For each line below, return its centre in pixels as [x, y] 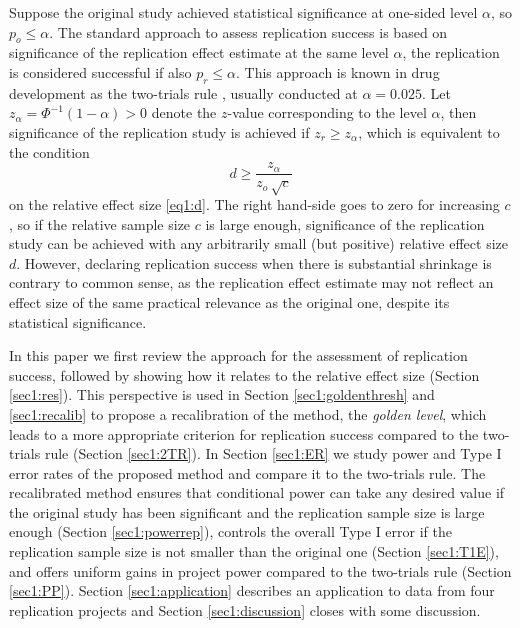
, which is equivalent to [429, 131]
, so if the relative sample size [100, 223]
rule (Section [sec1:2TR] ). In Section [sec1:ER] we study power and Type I [273, 453]
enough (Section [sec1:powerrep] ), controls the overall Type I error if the [230, 531]
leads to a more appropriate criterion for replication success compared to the [244, 433]
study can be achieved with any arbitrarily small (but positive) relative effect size [258, 243]
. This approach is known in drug [338, 71]
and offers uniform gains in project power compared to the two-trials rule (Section [260, 570]
